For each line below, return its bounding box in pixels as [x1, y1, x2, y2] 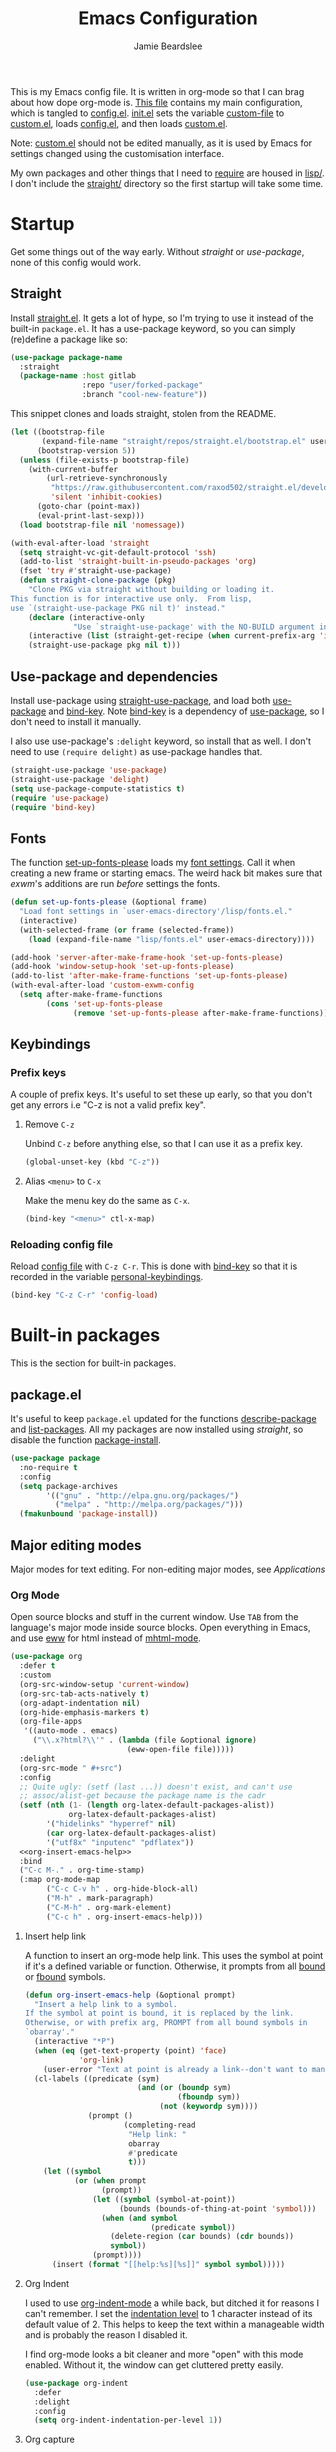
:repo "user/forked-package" [81, 380, 203, 391]
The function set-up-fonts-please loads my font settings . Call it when [10, 857, 296, 869]
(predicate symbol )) [150, 2222, 237, 2232]
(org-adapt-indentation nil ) [19, 1698, 141, 1708]
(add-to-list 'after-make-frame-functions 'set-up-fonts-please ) [10, 971, 288, 981]
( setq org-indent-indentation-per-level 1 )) [34, 2415, 223, 2426]
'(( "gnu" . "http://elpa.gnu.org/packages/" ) [46, 1490, 240, 1501]
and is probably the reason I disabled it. [24, 2328, 188, 2341]
